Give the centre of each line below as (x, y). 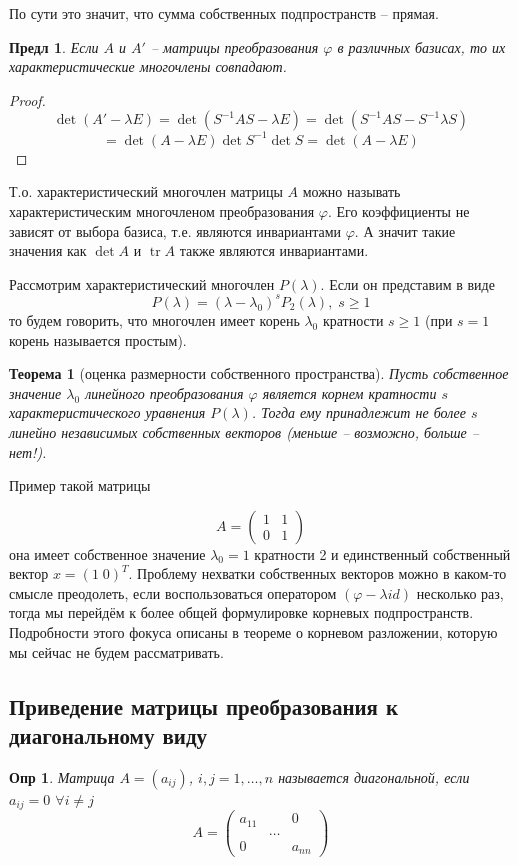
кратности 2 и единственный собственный (382, 553)
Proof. (27, 99)
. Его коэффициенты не (398, 211)
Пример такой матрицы (80, 485)
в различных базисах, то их (421, 46)
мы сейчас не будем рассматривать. (116, 651)
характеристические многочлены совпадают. (148, 66)
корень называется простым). (98, 339)
